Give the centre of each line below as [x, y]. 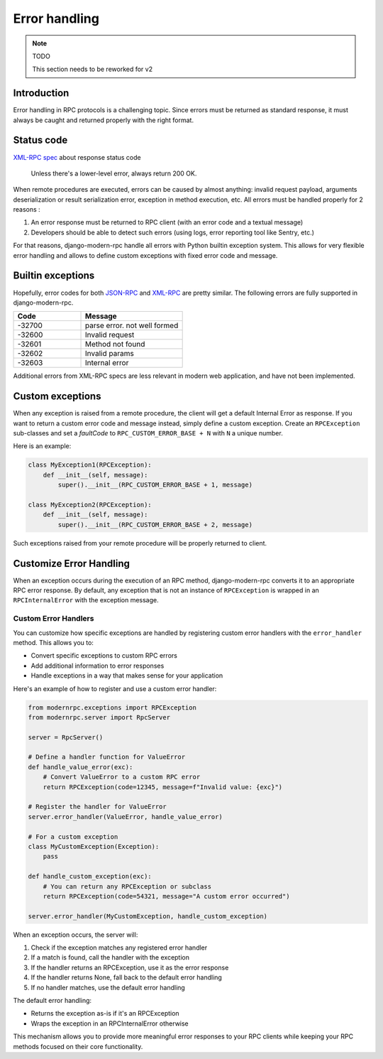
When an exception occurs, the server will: [76, 935]
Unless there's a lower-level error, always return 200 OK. [114, 173]
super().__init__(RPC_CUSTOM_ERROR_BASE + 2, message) [155, 525]
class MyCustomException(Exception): [94, 846]
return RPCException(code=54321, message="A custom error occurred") [166, 896]
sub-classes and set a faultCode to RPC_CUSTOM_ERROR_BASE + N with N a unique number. [148, 433]
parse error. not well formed [132, 325]
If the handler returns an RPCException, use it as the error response [130, 967]
